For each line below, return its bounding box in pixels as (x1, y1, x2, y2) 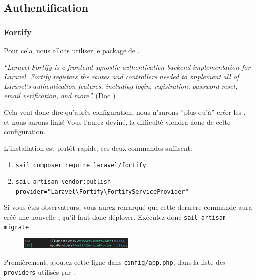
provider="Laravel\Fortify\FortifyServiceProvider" (15, 188, 189, 195)
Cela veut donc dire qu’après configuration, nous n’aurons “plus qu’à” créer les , (4, 107, 246, 117)
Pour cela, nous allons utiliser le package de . (4, 45, 140, 55)
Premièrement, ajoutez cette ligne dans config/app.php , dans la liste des (4, 256, 225, 267)
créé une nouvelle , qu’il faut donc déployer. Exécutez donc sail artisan (4, 211, 226, 222)
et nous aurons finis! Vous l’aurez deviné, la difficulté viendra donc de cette (4, 116, 231, 127)
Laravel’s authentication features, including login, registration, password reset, (4, 81, 238, 91)
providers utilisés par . (4, 266, 75, 277)
